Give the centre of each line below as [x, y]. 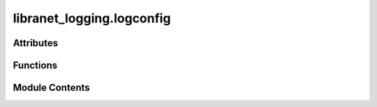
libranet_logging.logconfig [92, 18]
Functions [35, 65]
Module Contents [51, 88]
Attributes [36, 43]
